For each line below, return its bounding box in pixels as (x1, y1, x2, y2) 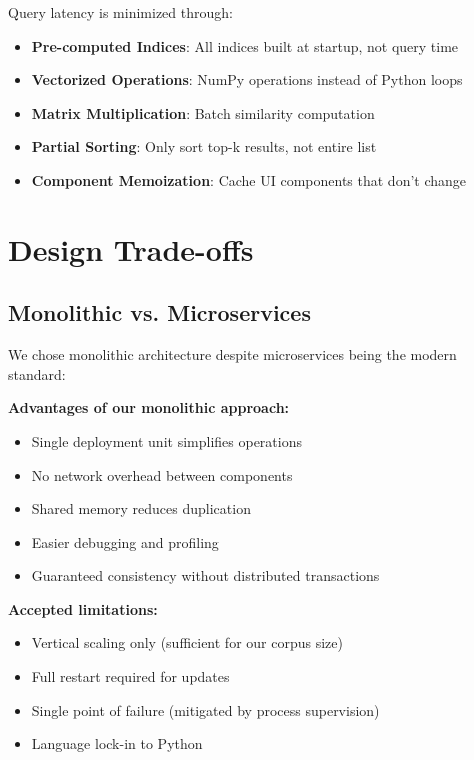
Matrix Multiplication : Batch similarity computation (31, 102, 375, 123)
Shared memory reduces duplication (31, 498, 251, 519)
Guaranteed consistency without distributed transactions (31, 565, 380, 586)
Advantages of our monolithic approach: (8, 397, 290, 418)
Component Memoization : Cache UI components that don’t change (31, 169, 467, 190)
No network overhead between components (31, 464, 293, 485)
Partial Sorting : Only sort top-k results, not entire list (31, 136, 377, 157)
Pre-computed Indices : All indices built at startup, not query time (31, 35, 459, 56)
